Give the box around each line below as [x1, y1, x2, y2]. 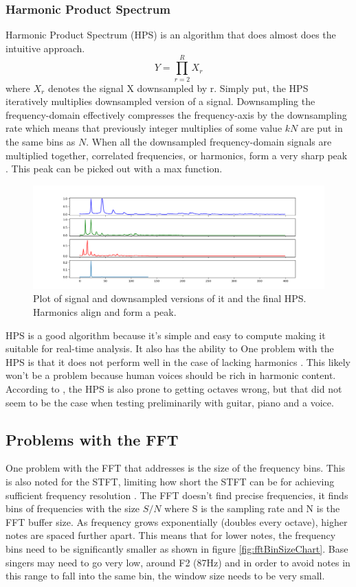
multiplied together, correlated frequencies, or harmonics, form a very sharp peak [5, 148, 348, 162]
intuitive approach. [5, 41, 85, 55]
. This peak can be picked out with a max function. [5, 161, 223, 176]
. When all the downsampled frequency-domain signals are [86, 134, 332, 148]
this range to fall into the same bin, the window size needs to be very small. [5, 568, 325, 583]
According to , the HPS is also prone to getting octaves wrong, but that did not [5, 381, 342, 395]
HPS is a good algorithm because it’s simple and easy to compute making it [5, 327, 326, 342]
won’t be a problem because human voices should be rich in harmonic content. [5, 368, 336, 382]
